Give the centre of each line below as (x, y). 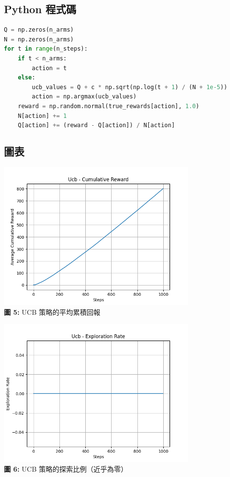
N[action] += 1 (42, 116)
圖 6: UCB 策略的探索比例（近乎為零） (66, 468)
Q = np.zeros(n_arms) (39, 30)
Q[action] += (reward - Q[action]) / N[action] (96, 125)
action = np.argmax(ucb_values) (84, 97)
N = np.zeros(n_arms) (39, 39)
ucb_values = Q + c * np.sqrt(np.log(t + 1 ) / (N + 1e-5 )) (130, 87)
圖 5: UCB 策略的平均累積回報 (52, 312)
